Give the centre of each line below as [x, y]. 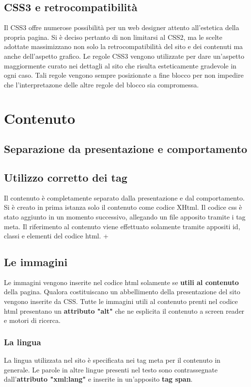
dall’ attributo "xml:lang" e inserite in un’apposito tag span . [98, 379]
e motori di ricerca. [32, 320]
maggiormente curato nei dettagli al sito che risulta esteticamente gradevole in [120, 65]
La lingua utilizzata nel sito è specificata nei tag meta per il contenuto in [112, 360]
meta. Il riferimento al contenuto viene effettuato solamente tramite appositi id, [122, 226]
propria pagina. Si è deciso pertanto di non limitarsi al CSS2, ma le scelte [113, 37]
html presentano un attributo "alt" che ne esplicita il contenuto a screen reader [124, 311]
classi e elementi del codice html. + [56, 236]
